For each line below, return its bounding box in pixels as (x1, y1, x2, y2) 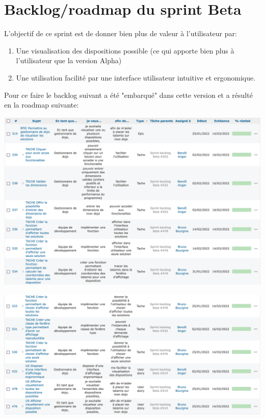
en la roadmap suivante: (4, 99, 79, 110)
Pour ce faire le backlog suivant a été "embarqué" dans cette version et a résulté (4, 89, 253, 100)
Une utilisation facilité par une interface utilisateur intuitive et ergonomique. (16, 72, 256, 83)
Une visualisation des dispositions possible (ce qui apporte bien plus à (16, 45, 234, 56)
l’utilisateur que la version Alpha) (16, 55, 122, 66)
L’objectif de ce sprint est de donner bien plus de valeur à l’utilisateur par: (4, 28, 237, 39)
